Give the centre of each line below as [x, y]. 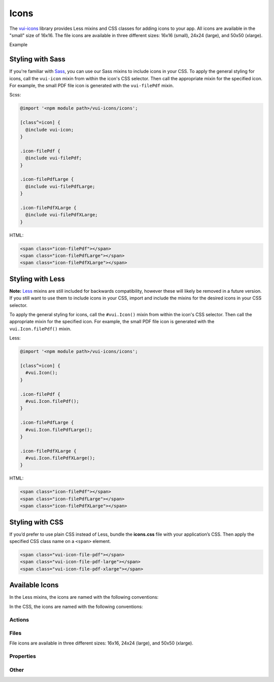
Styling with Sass [38, 59]
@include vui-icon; [50, 130]
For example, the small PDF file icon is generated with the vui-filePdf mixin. [92, 86]
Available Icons [34, 585]
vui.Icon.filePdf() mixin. [40, 329]
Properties [23, 656]
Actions [19, 620]
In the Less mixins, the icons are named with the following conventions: [84, 597]
